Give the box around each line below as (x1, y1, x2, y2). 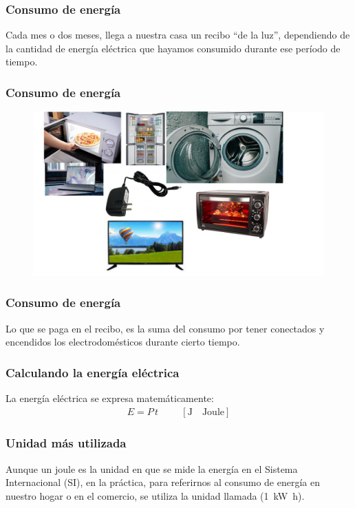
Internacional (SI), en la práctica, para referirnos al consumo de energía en (6, 475, 320, 489)
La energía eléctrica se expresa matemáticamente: (6, 390, 214, 405)
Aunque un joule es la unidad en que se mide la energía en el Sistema (6, 461, 298, 476)
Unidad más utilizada (6, 434, 127, 452)
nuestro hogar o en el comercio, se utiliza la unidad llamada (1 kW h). (6, 488, 305, 502)
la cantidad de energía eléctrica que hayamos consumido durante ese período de (6, 41, 341, 55)
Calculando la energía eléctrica (6, 363, 180, 381)
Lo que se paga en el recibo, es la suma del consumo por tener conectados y (6, 321, 325, 335)
